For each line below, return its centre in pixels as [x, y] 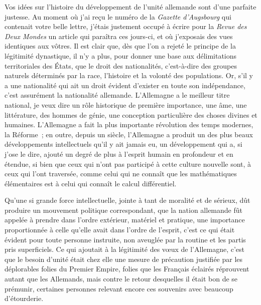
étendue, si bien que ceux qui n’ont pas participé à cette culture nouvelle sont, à [128, 164]
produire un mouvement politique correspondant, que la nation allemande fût [123, 210]
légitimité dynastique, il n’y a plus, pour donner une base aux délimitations [121, 55]
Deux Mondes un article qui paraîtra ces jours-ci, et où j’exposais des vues [119, 36]
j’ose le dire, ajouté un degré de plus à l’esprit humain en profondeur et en [119, 154]
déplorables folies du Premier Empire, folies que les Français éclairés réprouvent [127, 269]
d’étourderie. [24, 298]
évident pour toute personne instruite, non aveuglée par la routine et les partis [125, 239]
